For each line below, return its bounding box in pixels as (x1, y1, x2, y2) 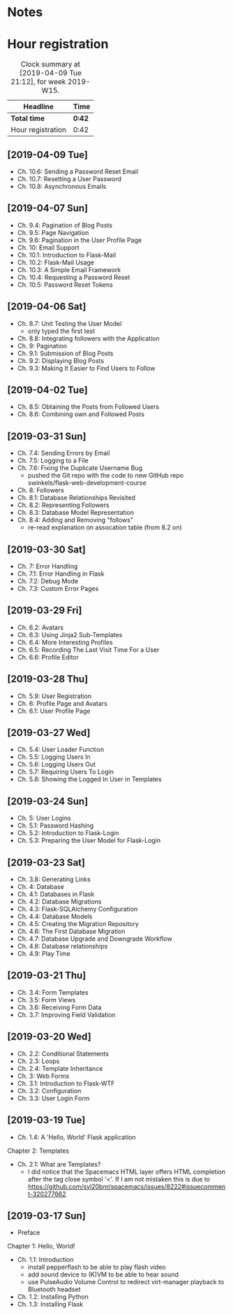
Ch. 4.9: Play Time (17, 949, 71, 958)
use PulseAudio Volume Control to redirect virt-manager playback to (27, 1278, 225, 1286)
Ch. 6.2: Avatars (17, 623, 64, 632)
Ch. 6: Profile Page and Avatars (17, 699, 108, 707)
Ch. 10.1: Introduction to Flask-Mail (17, 250, 116, 259)
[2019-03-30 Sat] (7, 543, 86, 555)
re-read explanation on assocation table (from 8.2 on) (27, 523, 183, 532)
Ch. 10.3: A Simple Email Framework (17, 265, 121, 273)
